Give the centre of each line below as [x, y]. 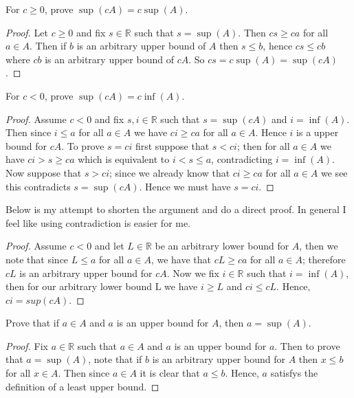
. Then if [48, 46]
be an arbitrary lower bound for [222, 246]
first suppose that [172, 145]
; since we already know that [170, 172]
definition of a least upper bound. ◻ [82, 386]
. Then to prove [307, 345]
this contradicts [38, 186]
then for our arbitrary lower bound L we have [102, 286]
